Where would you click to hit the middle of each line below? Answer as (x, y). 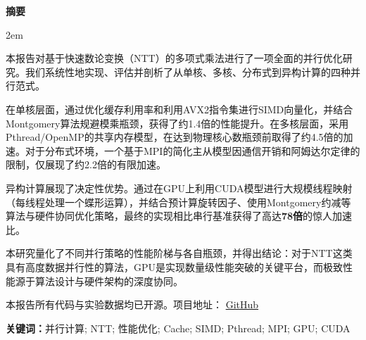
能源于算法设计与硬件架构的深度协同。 (94, 281)
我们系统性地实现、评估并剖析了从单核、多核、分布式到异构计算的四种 (188, 71)
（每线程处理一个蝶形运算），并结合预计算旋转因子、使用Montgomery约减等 (178, 202)
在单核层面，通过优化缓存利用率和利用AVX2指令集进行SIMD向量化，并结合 (179, 109)
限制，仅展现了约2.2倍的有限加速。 (86, 164)
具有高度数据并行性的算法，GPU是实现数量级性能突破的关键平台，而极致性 (179, 266)
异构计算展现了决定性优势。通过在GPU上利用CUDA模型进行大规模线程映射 (179, 188)
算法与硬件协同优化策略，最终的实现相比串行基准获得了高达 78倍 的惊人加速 (179, 216)
